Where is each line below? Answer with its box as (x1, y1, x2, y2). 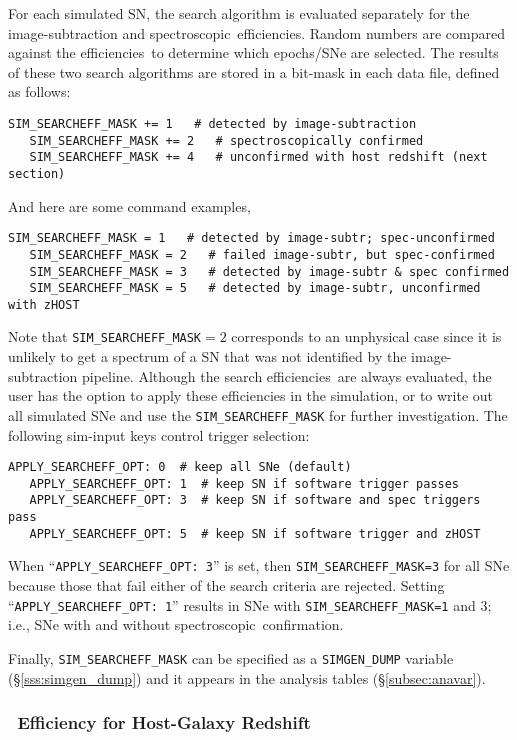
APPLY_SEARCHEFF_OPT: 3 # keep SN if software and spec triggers (29, 493, 481, 508)
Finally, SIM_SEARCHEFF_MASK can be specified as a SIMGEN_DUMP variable (8, 647, 454, 668)
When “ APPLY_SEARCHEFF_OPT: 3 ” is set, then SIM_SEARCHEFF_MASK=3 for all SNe (8, 555, 510, 576)
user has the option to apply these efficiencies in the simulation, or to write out (8, 385, 494, 406)
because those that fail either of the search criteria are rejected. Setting (8, 575, 445, 596)
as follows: (8, 81, 71, 102)
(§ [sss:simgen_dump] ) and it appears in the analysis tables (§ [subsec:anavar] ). (8, 667, 486, 688)
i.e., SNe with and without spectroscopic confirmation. (8, 614, 344, 635)
